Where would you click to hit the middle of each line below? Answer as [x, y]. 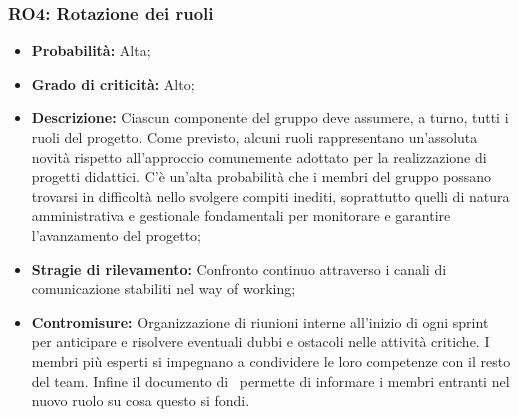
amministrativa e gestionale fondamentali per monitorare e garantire [241, 215]
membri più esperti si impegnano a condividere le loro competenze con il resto [271, 360]
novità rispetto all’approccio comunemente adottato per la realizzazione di [259, 156]
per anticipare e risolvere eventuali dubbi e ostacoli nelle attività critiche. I [260, 341]
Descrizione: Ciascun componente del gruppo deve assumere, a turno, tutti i [270, 117]
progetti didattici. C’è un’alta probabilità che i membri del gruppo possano [261, 176]
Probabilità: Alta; [91, 50]
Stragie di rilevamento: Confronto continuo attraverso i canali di [239, 268]
